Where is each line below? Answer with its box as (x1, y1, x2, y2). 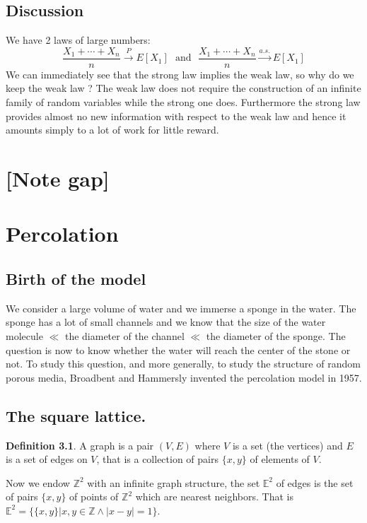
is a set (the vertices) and (232, 437, 343, 452)
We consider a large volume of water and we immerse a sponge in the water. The (6, 300, 356, 315)
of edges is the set (276, 475, 354, 490)
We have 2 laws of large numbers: (6, 33, 151, 47)
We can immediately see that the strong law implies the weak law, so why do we (6, 66, 354, 81)
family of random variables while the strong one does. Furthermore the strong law (6, 95, 361, 110)
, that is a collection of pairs (96, 452, 219, 466)
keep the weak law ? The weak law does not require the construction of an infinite (6, 81, 361, 95)
